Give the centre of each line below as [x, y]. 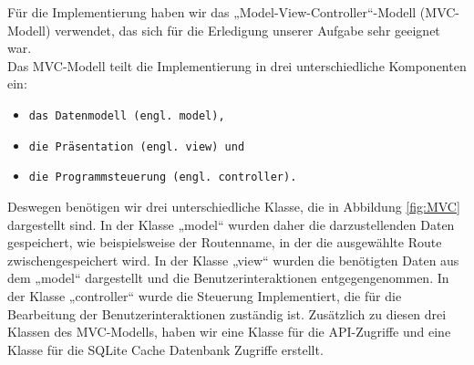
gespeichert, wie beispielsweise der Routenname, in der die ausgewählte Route [225, 242]
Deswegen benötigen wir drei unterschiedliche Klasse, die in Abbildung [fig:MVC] [234, 206]
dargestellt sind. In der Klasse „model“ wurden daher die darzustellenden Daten [231, 224]
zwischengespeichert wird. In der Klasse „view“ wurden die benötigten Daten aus [233, 260]
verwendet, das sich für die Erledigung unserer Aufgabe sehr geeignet [247, 30]
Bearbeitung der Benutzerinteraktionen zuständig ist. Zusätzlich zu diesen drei [227, 313]
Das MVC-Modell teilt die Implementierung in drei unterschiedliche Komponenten [237, 65]
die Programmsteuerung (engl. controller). [163, 177]
